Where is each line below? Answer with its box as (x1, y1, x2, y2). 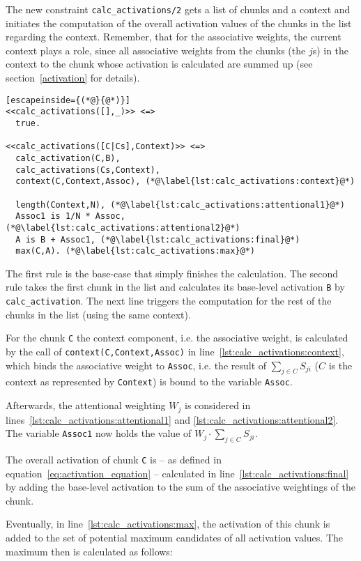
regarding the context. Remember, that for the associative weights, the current (6, 29, 341, 44)
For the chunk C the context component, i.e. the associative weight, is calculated (6, 330, 348, 345)
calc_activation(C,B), (15, 153, 121, 163)
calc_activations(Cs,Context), (15, 164, 160, 175)
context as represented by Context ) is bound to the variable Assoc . (6, 374, 293, 389)
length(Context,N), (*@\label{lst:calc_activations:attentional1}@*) (15, 199, 345, 210)
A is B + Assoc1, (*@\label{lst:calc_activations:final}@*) (15, 234, 300, 245)
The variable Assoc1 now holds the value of (6, 426, 192, 440)
